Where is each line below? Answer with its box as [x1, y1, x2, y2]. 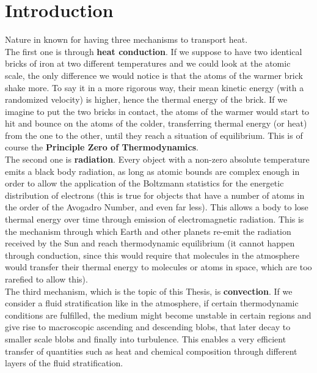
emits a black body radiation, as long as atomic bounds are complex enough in [5, 164, 300, 177]
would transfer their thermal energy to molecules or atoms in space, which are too [5, 260, 312, 273]
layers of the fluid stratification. [5, 356, 123, 369]
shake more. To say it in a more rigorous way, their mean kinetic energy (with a [5, 81, 304, 94]
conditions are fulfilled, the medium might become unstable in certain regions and [5, 308, 312, 321]
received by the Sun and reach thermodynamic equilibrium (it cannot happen [5, 237, 295, 249]
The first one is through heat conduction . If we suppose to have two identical [5, 45, 302, 57]
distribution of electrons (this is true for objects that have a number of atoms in [5, 188, 305, 201]
